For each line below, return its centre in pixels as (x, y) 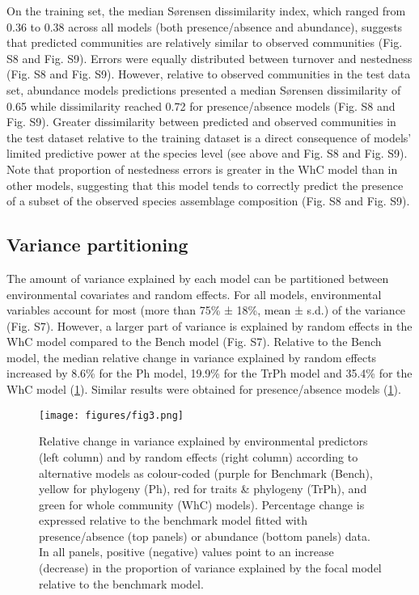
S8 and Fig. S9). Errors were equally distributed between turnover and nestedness (209, 58)
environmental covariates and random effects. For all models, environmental (194, 294)
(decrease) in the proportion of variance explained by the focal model (210, 568)
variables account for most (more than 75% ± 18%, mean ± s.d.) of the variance (206, 310)
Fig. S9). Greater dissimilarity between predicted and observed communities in (201, 122)
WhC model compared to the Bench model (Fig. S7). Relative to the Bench (194, 342)
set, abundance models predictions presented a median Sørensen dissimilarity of (204, 89)
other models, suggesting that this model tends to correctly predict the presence (205, 185)
